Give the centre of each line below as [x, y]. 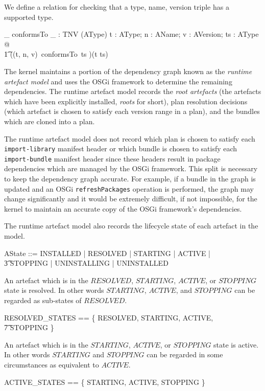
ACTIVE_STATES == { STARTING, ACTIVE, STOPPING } [105, 382]
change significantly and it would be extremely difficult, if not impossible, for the [131, 199]
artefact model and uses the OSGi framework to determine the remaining [118, 81]
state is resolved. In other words [54, 290]
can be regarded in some [185, 354]
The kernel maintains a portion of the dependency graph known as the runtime [128, 71]
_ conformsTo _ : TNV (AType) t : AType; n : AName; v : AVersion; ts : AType [131, 34]
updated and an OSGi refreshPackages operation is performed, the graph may [129, 188]
